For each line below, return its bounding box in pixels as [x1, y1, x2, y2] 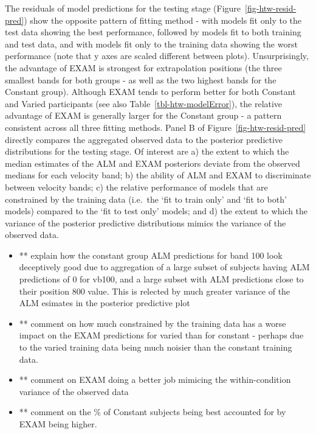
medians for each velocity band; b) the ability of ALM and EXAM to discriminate [5, 169, 311, 181]
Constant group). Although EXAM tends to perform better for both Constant [5, 85, 296, 98]
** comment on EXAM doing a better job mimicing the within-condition [19, 373, 291, 386]
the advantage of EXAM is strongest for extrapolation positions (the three [5, 61, 282, 74]
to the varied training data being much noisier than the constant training [19, 341, 292, 354]
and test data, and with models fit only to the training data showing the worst [5, 37, 298, 50]
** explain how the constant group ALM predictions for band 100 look [19, 248, 283, 261]
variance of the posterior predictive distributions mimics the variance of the [5, 216, 286, 229]
